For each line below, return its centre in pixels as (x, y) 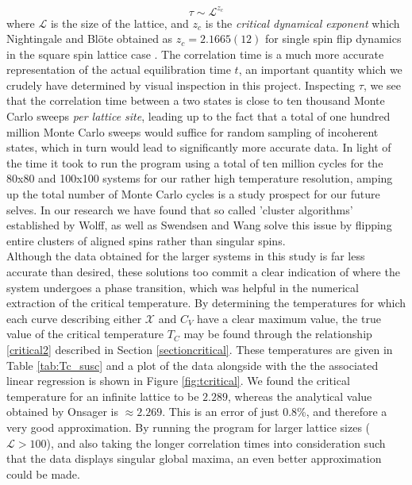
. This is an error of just (221, 412)
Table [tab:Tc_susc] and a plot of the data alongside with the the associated (193, 365)
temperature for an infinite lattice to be (103, 396)
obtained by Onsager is (62, 412)
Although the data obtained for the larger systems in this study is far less (186, 256)
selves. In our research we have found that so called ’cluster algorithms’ (180, 209)
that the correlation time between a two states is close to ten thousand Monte (196, 100)
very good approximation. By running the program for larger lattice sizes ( (189, 427)
